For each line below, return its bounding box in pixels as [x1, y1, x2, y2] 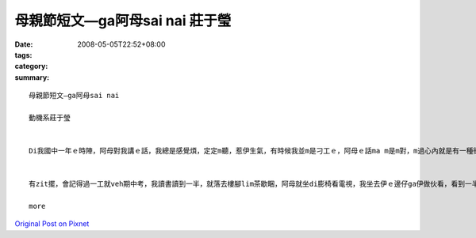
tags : [14, 50, 33, 59]
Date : [14, 40, 33, 49]
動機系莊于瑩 [29, 113, 71, 122]
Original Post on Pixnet [14, 219, 90, 229]
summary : [14, 72, 50, 82]
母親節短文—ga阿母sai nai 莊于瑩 [14, 12, 232, 29]
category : [14, 62, 48, 71]
